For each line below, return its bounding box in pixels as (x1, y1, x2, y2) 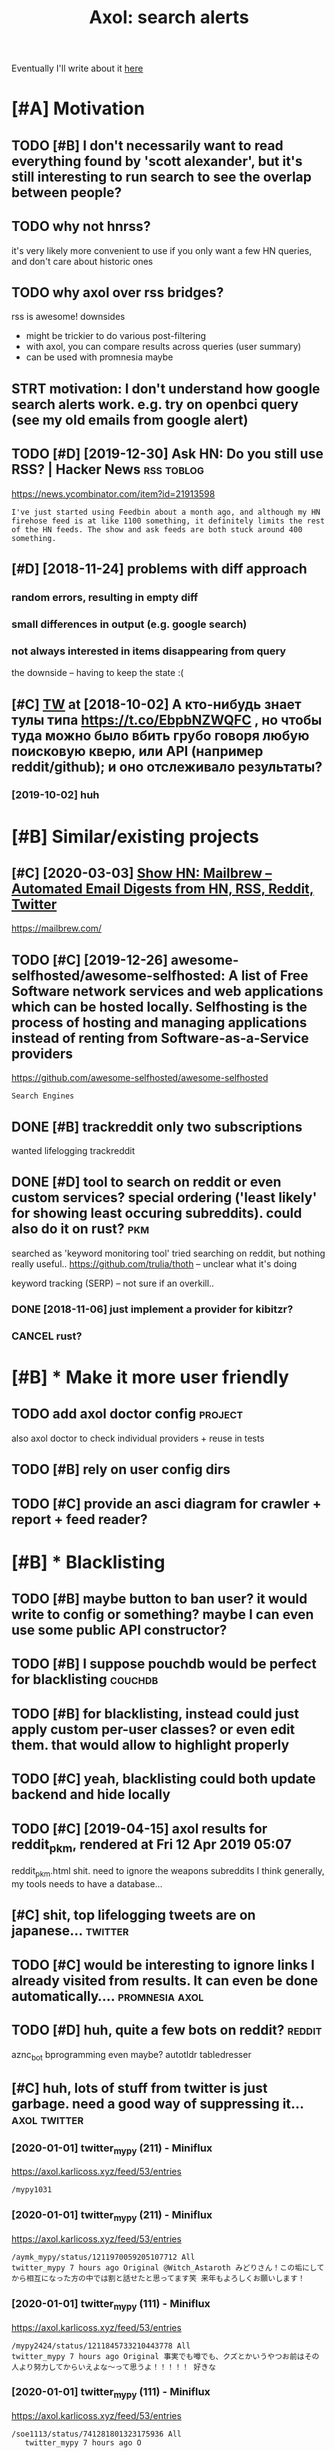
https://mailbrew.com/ (11, 922, 103, 935)
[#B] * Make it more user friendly (11, 1366, 289, 1388)
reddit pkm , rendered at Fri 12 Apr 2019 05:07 (11, 1836, 293, 1855)
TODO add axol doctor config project (11, 1406, 244, 1423)
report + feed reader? (11, 1511, 148, 1528)
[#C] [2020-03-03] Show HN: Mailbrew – (11, 865, 273, 882)
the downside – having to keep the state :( (11, 667, 184, 679)
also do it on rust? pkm (11, 1221, 150, 1238)
